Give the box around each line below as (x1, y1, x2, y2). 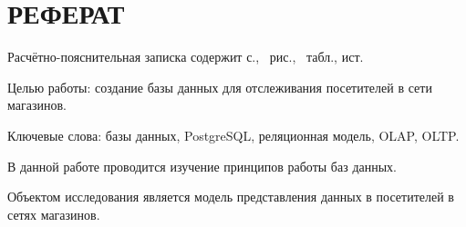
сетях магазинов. (7, 204, 100, 223)
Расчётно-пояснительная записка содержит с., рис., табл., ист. (7, 47, 364, 66)
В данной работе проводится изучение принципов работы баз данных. (7, 156, 398, 175)
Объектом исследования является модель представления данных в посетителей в (7, 187, 454, 206)
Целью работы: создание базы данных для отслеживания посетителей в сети (7, 77, 432, 96)
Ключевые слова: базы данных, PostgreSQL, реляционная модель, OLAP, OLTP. (7, 125, 460, 144)
